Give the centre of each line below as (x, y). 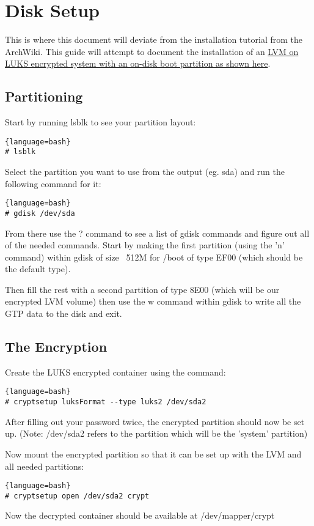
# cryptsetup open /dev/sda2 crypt (77, 496)
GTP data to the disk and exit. (64, 313)
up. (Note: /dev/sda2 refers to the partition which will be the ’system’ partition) (156, 433)
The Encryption (56, 346)
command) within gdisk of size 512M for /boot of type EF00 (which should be (154, 257)
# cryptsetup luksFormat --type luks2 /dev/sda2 (106, 402)
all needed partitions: (45, 466)
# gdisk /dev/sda (40, 213)
